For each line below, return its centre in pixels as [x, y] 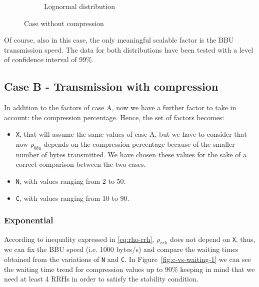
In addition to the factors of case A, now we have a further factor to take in [120, 107]
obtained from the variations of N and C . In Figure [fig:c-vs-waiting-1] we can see [128, 259]
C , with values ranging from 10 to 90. [72, 198]
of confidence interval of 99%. [49, 59]
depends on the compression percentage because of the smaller [139, 144]
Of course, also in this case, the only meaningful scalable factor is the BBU [119, 40]
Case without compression [64, 23]
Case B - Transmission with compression [111, 86]
